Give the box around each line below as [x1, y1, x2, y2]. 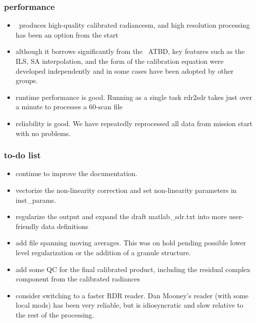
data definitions [41, 221, 89, 231]
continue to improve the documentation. [15, 168, 138, 179]
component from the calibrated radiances [15, 274, 140, 284]
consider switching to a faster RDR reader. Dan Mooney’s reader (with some [15, 290, 249, 300]
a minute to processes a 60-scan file [15, 101, 123, 112]
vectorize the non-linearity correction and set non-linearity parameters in [15, 185, 237, 195]
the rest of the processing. [15, 309, 94, 320]
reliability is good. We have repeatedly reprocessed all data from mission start [15, 118, 253, 128]
